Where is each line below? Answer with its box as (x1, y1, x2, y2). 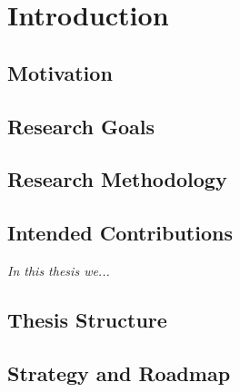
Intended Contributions (7, 219, 233, 247)
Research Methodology (7, 165, 227, 193)
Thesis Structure (7, 305, 167, 333)
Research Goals (7, 112, 155, 140)
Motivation (7, 58, 113, 86)
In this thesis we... (7, 260, 110, 279)
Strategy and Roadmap (7, 358, 231, 387)
